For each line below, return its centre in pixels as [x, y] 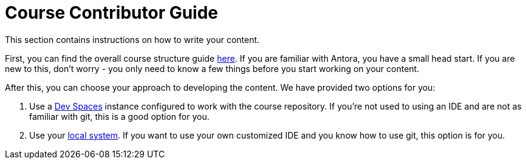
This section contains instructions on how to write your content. [132, 39]
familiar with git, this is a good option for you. [119, 116]
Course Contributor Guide [112, 13]
